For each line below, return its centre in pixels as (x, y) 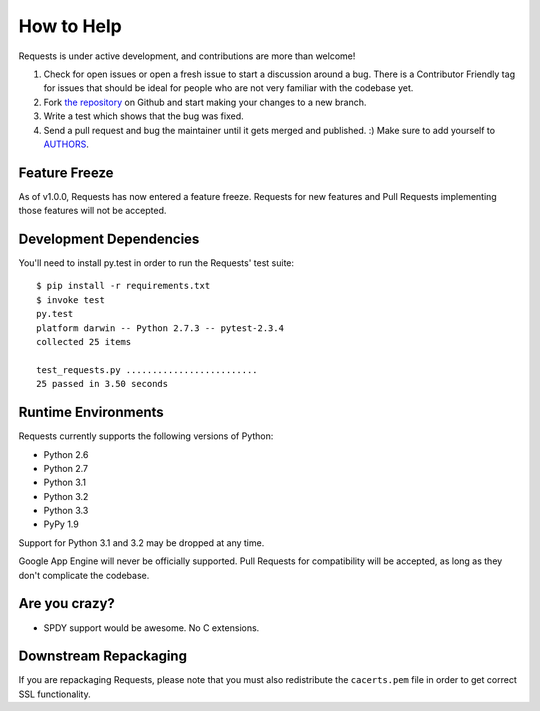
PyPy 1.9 (61, 524)
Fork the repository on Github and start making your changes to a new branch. (205, 102)
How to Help (70, 26)
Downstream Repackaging (102, 656)
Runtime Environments (91, 412)
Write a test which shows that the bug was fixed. (143, 116)
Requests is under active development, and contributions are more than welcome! (187, 56)
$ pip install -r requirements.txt (123, 286)
